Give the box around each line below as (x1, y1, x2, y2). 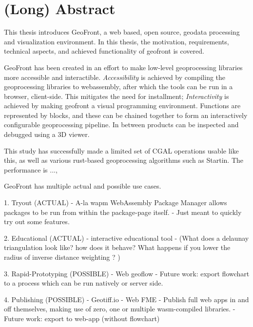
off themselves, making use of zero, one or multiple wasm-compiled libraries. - (4, 304, 235, 314)
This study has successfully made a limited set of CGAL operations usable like (4, 145, 239, 155)
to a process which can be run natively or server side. (4, 278, 163, 288)
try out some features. (4, 216, 70, 227)
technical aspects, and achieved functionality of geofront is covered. (4, 46, 204, 56)
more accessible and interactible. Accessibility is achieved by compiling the (4, 72, 226, 82)
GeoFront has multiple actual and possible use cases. (4, 181, 161, 191)
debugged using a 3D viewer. (4, 129, 90, 139)
